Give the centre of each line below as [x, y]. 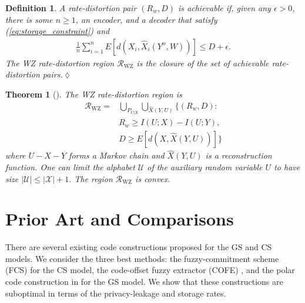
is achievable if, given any [224, 8]
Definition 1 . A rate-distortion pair [71, 8]
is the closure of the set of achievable [203, 63]
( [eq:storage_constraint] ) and [58, 31]
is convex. [153, 178]
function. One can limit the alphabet [70, 166]
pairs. [53, 74]
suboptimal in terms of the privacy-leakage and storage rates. [116, 293]
